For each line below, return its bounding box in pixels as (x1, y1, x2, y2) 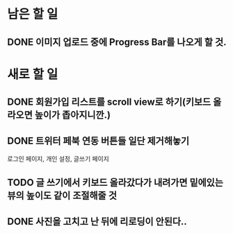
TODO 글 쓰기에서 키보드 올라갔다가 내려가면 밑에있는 (7, 177, 224, 189)
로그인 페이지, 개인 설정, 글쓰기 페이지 (7, 154, 109, 163)
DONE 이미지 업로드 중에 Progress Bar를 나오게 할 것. (7, 36, 227, 48)
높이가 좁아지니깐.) (34, 109, 111, 121)
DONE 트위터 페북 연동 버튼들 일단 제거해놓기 (7, 135, 190, 146)
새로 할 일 (7, 67, 58, 82)
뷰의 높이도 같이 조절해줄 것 (7, 190, 117, 202)
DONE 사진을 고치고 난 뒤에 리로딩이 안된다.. (7, 216, 188, 227)
